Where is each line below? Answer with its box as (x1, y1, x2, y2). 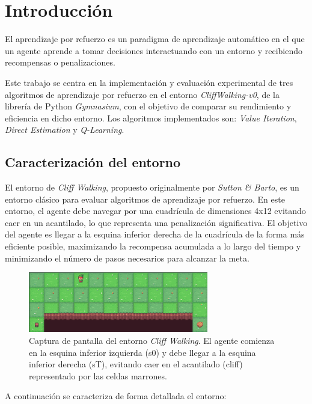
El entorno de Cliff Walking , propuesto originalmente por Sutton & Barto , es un (5, 181, 299, 194)
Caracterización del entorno (5, 153, 181, 171)
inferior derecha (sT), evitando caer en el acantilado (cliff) (29, 358, 243, 370)
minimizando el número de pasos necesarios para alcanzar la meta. (5, 251, 249, 264)
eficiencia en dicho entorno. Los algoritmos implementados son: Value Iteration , (5, 111, 297, 124)
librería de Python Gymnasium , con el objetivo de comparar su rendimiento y (5, 100, 292, 112)
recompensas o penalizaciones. (5, 56, 115, 69)
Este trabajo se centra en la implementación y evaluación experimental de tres (5, 76, 293, 88)
